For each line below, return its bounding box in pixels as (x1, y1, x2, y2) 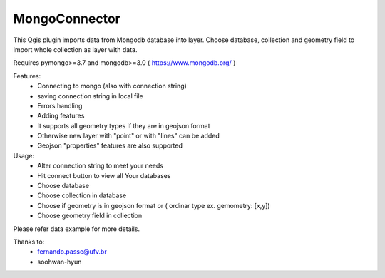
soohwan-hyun (37, 257, 82, 266)
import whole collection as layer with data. (13, 45, 138, 53)
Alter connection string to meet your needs (37, 161, 164, 170)
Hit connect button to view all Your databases (37, 171, 171, 180)
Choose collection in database (37, 191, 127, 200)
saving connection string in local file (37, 91, 144, 100)
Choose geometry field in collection (37, 211, 143, 220)
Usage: (13, 151, 35, 160)
